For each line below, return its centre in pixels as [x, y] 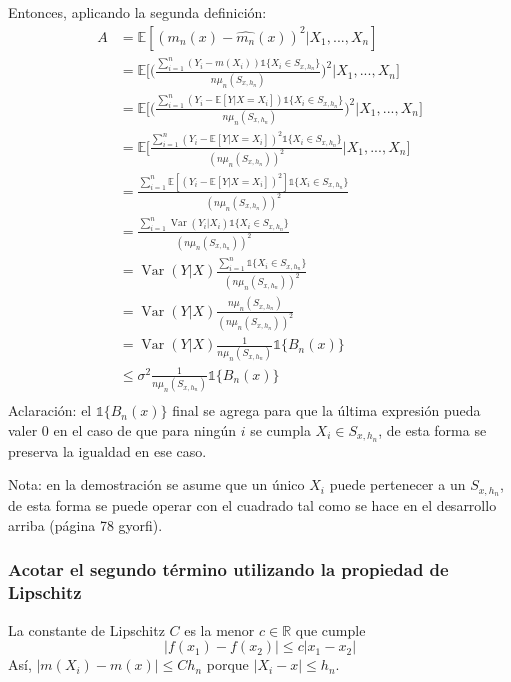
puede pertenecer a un [397, 484]
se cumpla [280, 429]
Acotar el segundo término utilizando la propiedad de [228, 569]
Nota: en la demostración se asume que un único [156, 484]
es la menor [219, 629]
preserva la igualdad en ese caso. [107, 450]
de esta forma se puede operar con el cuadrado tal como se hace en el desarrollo [252, 505]
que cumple [330, 629]
